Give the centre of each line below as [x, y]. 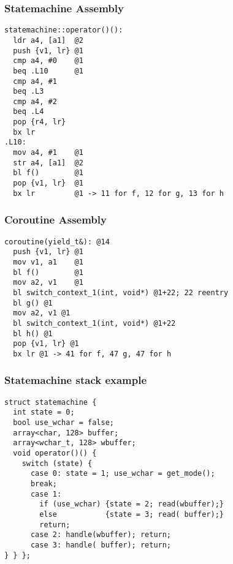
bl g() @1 [33, 303]
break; [44, 483]
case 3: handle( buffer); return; [101, 545]
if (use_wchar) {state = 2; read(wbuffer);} [132, 504]
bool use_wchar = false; [63, 423]
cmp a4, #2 [35, 101]
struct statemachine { [51, 402]
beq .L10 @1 [48, 71]
